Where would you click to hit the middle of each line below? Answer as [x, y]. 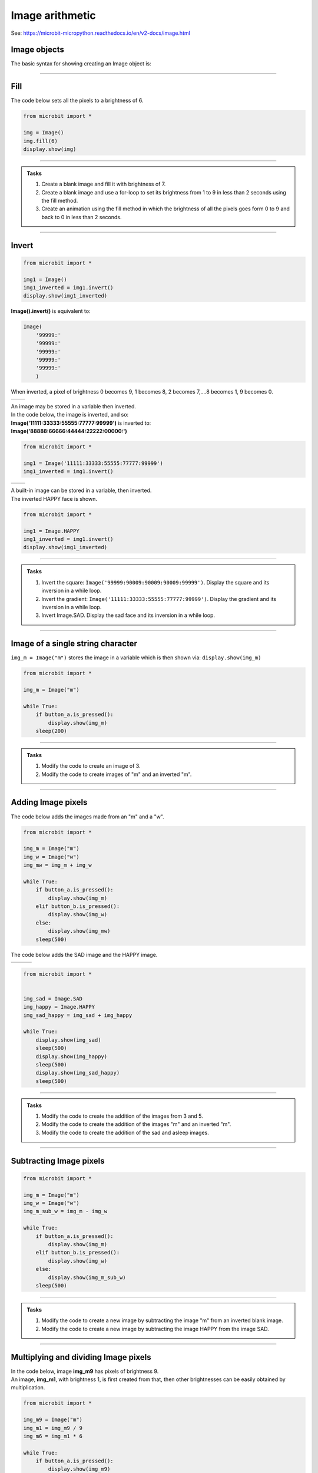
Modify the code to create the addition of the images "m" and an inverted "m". [136, 1124]
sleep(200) [51, 731]
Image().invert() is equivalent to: [51, 311]
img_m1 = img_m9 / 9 [53, 1428]
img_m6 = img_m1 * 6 [53, 1436]
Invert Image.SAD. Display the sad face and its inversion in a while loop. [128, 615]
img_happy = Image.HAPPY [59, 1007]
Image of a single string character [74, 644]
